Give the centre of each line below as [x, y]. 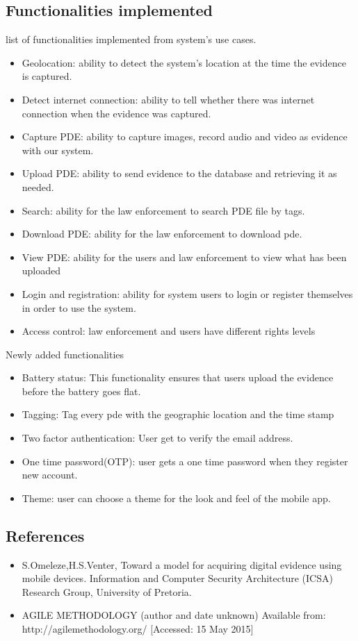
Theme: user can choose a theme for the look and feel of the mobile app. [176, 498]
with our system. [58, 150]
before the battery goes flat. [81, 391]
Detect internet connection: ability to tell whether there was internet [168, 99]
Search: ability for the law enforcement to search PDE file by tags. [163, 210]
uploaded [41, 270]
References [45, 535]
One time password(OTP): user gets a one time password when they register [185, 461]
